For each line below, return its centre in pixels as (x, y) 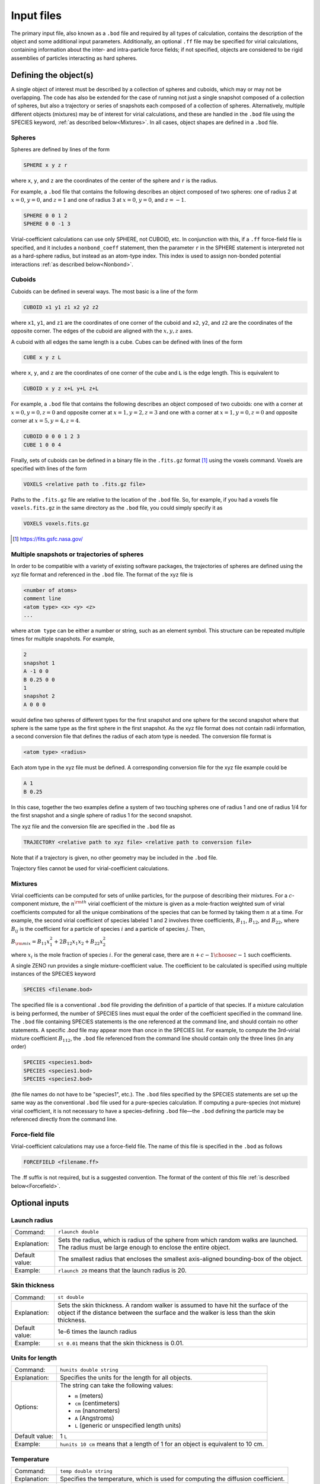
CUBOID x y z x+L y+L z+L (61, 389)
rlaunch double (79, 1232)
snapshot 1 (39, 663)
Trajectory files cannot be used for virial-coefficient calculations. (90, 868)
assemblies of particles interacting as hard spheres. (74, 58)
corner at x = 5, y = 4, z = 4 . (46, 421)
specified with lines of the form (49, 468)
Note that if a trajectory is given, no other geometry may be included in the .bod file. (114, 857)
